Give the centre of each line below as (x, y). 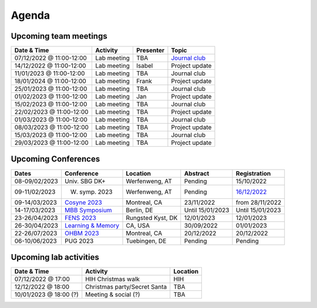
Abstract (197, 173)
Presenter (150, 50)
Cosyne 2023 (83, 202)
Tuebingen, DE (146, 241)
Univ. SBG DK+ (85, 181)
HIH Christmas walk (113, 279)
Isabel (144, 66)
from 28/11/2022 (259, 202)
